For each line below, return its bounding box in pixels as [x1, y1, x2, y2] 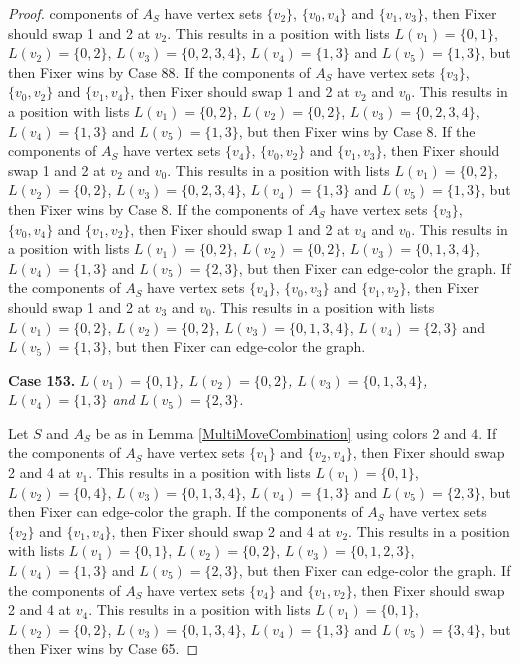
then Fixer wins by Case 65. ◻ [8, 638, 199, 659]
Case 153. [8, 369, 76, 390]
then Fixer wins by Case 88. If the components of [8, 61, 311, 82]
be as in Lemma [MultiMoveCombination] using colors [95, 422, 428, 443]
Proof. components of [8, 3, 138, 23]
